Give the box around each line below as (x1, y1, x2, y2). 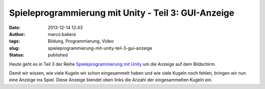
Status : (9, 52, 25, 58)
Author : (9, 31, 26, 37)
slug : (9, 45, 20, 51)
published (48, 52, 68, 58)
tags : (9, 38, 20, 44)
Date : (9, 25, 21, 30)
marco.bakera (48, 31, 76, 37)
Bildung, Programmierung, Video (48, 38, 114, 44)
